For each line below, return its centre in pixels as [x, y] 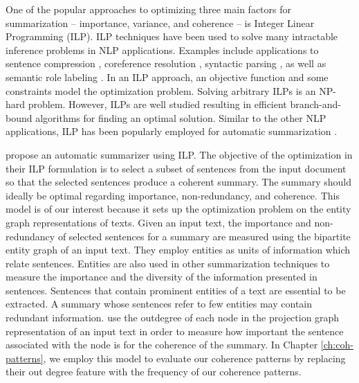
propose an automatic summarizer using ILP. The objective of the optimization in [179, 154]
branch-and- [316, 104]
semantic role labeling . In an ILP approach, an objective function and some [167, 77]
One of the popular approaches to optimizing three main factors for [148, 9]
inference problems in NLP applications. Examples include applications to [162, 50]
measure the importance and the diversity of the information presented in [162, 277]
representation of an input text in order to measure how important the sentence [175, 331]
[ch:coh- [337, 345]
